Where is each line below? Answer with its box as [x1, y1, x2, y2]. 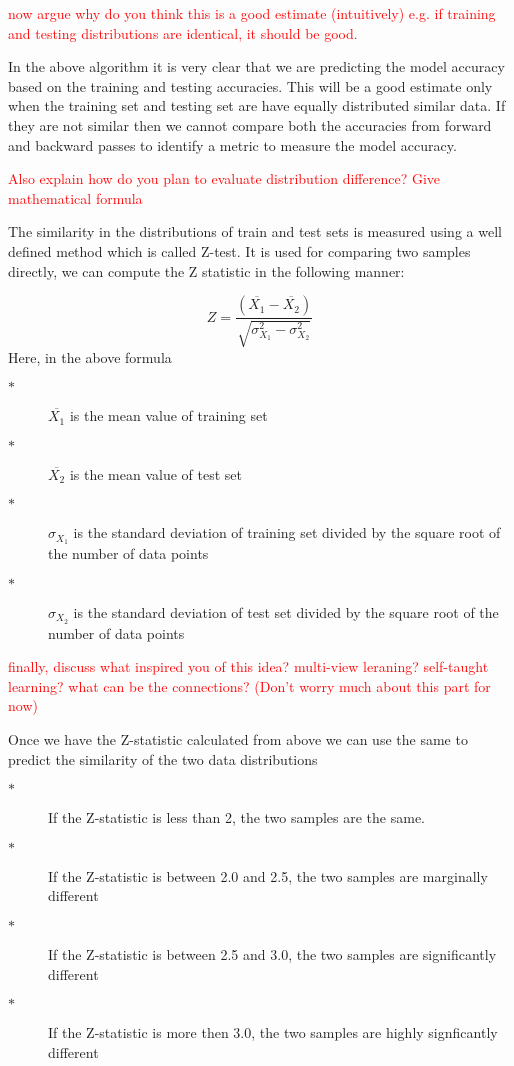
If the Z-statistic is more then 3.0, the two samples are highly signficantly [48, 1022, 498, 1043]
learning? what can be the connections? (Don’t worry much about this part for [8, 675, 491, 696]
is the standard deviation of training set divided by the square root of [73, 522, 501, 543]
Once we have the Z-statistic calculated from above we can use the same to [8, 729, 468, 750]
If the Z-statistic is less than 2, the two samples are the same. [48, 807, 426, 828]
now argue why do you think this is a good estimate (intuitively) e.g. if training [8, 3, 496, 23]
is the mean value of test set [69, 463, 243, 484]
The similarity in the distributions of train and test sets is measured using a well [8, 221, 502, 242]
